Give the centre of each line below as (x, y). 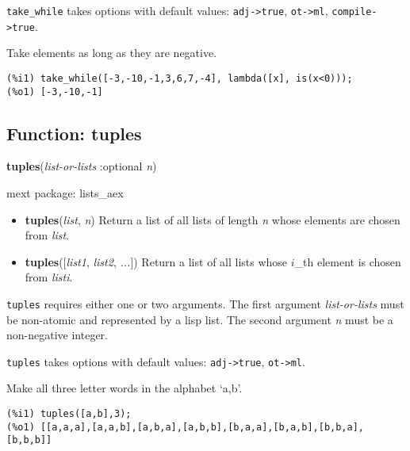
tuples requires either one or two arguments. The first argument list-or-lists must (205, 303)
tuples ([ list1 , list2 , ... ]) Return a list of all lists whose (156, 261)
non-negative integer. (57, 335)
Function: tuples (74, 133)
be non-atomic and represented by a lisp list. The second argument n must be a (200, 319)
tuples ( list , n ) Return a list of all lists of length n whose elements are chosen (213, 219)
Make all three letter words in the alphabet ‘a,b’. (125, 388)
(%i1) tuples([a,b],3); (69, 414)
